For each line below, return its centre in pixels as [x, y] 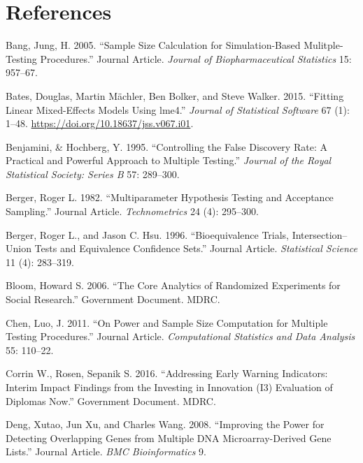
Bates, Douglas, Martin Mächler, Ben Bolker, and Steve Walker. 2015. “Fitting [175, 95]
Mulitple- [323, 45]
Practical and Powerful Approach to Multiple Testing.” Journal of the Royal [169, 160]
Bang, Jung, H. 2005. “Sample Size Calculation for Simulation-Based [153, 45]
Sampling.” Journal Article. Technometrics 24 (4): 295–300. [132, 211]
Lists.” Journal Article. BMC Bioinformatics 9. [106, 451]
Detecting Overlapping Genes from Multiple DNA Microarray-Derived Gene [169, 438]
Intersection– [320, 234]
